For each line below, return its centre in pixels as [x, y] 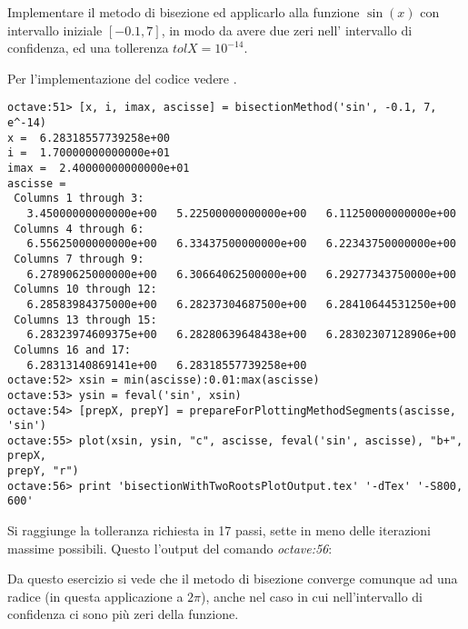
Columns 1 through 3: [79, 199]
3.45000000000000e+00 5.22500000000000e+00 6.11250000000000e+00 [241, 213]
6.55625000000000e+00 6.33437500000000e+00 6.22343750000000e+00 [241, 244]
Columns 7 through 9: [79, 259]
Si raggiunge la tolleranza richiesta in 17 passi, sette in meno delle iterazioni [219, 530]
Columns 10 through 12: [85, 290]
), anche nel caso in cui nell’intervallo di [312, 596]
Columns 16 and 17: [73, 349]
